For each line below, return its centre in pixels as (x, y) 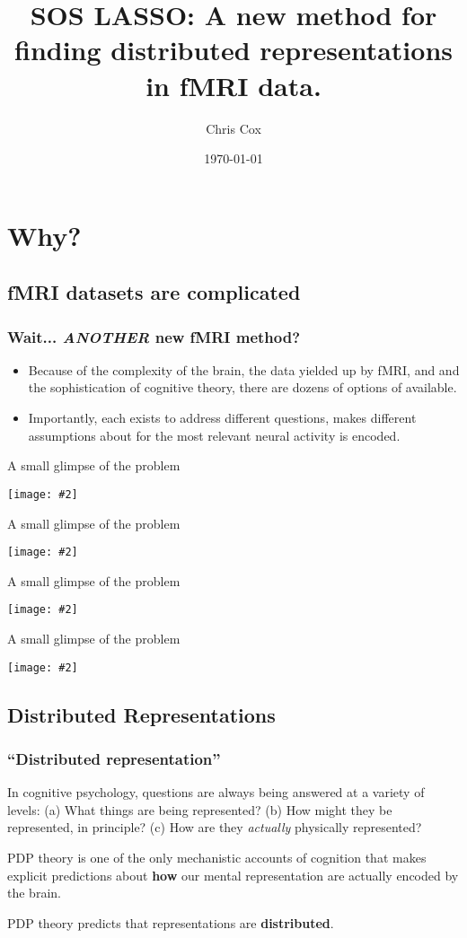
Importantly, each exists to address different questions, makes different (222, 418)
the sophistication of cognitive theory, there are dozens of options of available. (242, 387)
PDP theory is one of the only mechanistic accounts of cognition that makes (217, 858)
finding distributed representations (233, 50)
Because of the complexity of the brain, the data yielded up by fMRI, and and (244, 369)
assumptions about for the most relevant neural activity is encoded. (214, 435)
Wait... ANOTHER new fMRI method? (154, 336)
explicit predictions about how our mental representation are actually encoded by (233, 875)
